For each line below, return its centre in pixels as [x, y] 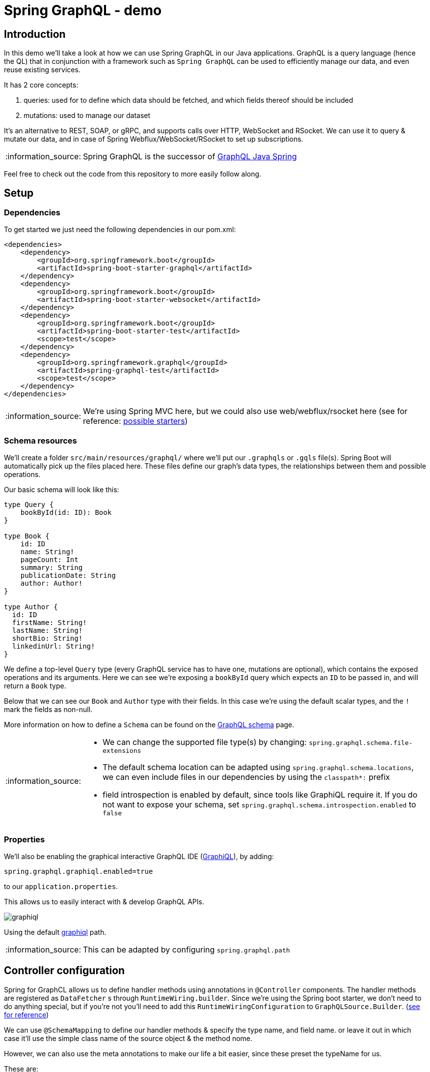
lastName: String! [47, 631]
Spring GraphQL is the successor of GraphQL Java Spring [190, 157]
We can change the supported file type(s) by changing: [205, 742]
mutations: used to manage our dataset [87, 116]
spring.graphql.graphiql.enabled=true [79, 871]
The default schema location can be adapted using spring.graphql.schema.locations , [258, 767]
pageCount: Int [49, 560]
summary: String [52, 568]
